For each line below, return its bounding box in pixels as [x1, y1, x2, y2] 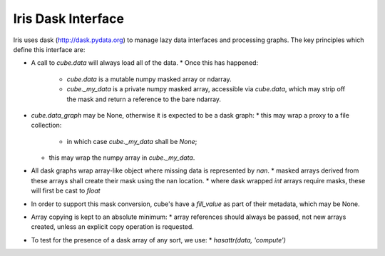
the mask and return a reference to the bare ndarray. [66, 95, 221, 103]
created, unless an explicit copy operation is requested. [31, 222, 194, 231]
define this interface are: [13, 45, 86, 53]
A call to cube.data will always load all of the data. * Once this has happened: [31, 58, 259, 67]
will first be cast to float [31, 186, 101, 195]
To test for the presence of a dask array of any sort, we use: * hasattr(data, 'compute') [31, 235, 287, 244]
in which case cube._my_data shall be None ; [66, 137, 197, 145]
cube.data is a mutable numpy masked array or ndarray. [66, 75, 232, 83]
